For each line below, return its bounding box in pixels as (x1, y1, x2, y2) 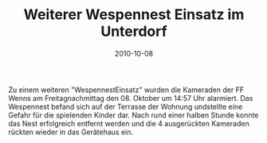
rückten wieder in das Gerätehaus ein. (8, 127, 134, 137)
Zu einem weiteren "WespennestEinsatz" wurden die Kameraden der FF (8, 85, 245, 95)
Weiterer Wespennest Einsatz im (23, 6, 245, 24)
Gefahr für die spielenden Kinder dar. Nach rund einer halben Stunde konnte (8, 110, 259, 120)
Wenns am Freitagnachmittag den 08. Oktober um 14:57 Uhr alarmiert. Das (8, 93, 253, 102)
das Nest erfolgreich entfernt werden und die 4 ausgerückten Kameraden (8, 118, 249, 128)
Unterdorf (100, 22, 167, 41)
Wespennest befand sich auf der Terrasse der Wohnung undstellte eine (8, 102, 243, 111)
